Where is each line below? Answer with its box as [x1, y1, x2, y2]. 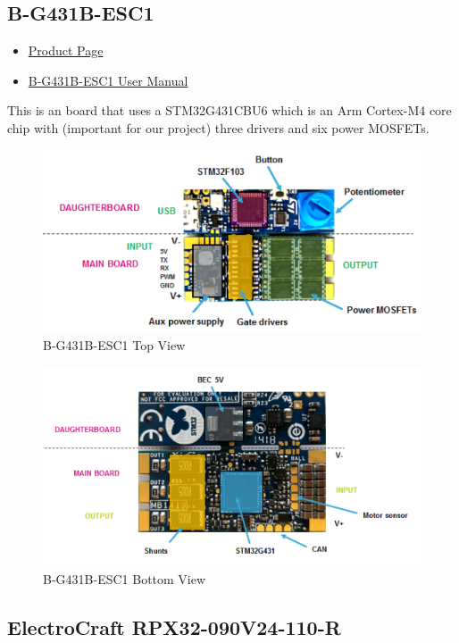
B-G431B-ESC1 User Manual [28, 71, 188, 89]
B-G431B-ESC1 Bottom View [43, 569, 206, 588]
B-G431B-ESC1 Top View [43, 336, 186, 355]
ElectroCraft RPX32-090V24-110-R [7, 613, 341, 640]
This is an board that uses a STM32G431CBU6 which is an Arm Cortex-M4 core [7, 101, 452, 120]
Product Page [28, 41, 104, 60]
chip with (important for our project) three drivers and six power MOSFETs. [7, 118, 430, 137]
